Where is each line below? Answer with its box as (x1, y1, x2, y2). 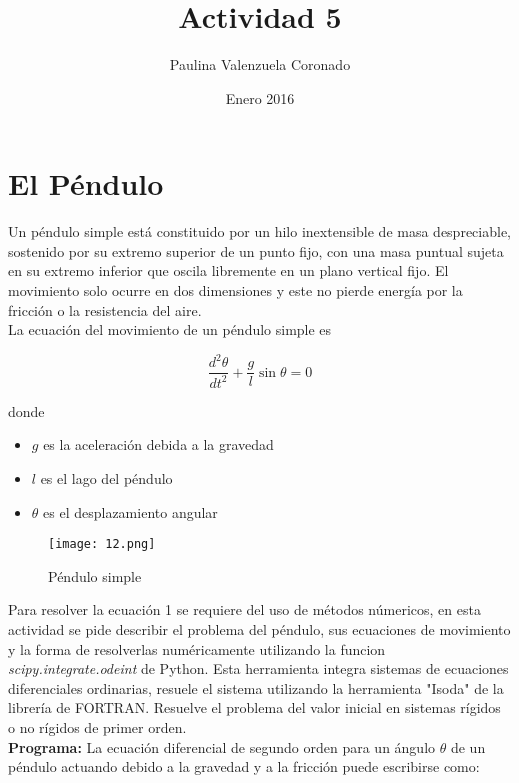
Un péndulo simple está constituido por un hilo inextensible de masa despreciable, (8, 221, 512, 242)
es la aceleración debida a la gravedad (43, 434, 274, 455)
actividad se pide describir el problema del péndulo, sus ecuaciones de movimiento (8, 618, 511, 639)
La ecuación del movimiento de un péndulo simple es (8, 319, 332, 340)
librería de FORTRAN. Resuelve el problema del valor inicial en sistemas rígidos (8, 697, 501, 718)
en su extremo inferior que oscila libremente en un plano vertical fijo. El (8, 260, 449, 281)
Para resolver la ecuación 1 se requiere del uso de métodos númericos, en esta (8, 599, 481, 620)
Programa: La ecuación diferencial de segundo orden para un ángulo (8, 736, 436, 757)
